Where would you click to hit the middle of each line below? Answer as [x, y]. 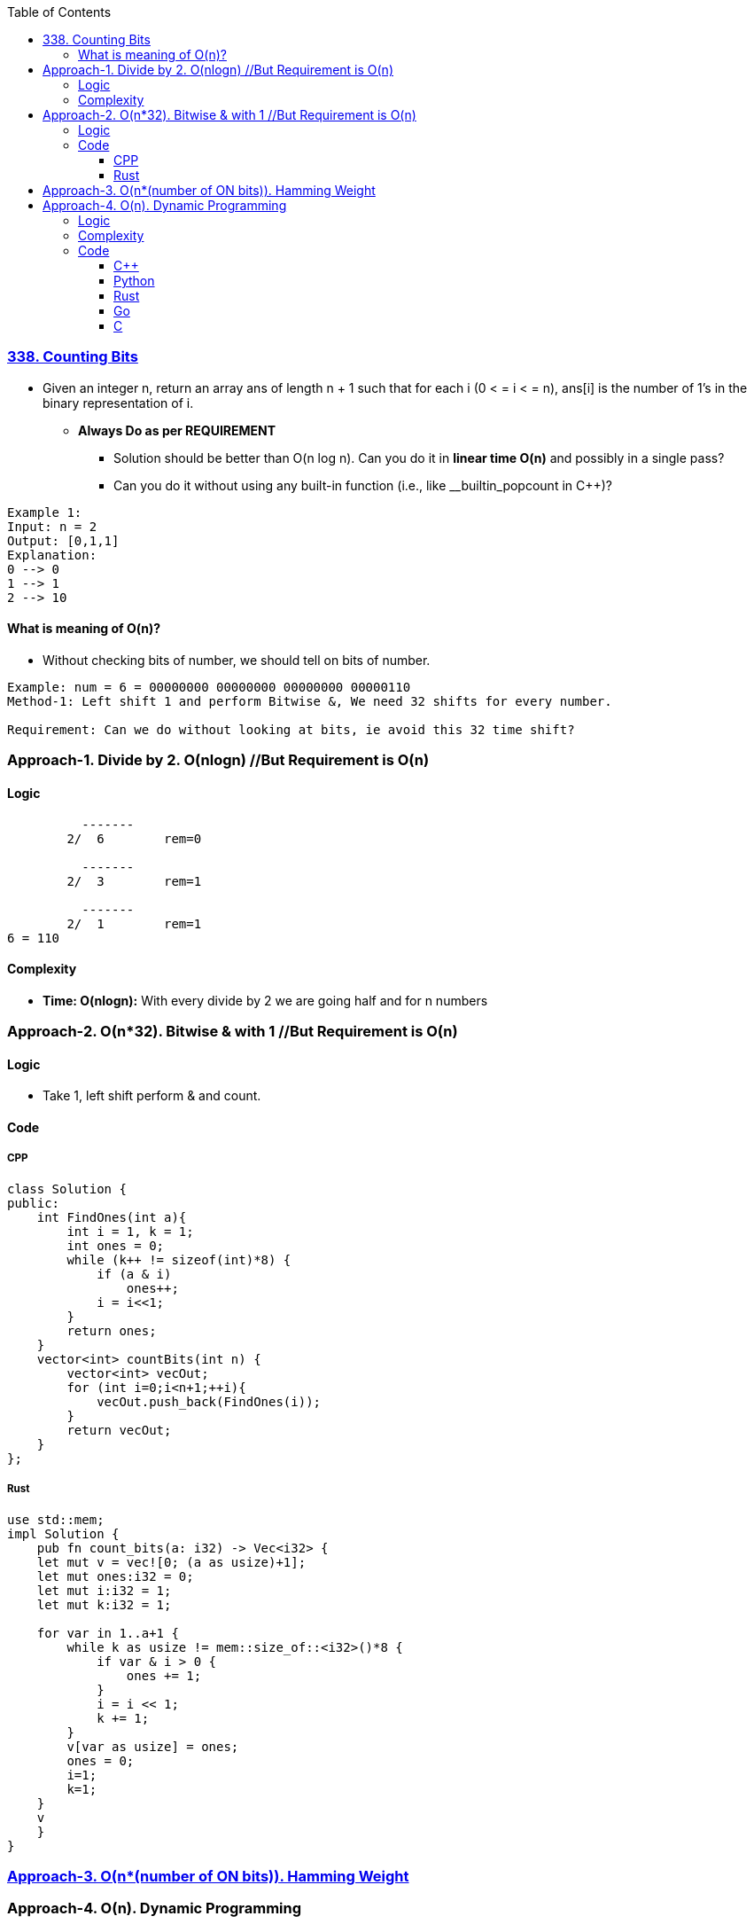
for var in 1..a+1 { [108, 1633]
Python [134, 281]
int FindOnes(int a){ [112, 1217]
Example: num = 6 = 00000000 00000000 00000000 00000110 [209, 687]
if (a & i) [134, 1274]
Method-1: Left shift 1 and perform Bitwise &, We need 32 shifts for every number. [310, 701]
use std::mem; [56, 1519]
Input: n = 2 [52, 526]
